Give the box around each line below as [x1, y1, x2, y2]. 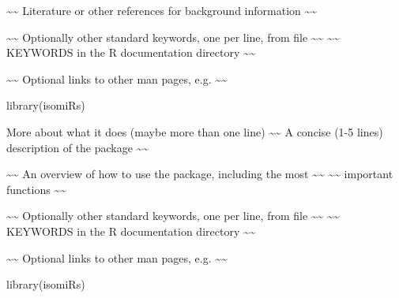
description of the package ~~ [6, 139, 149, 155]
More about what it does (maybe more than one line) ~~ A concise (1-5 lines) [6, 123, 383, 140]
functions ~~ [6, 181, 66, 197]
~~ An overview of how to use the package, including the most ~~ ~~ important [6, 166, 393, 182]
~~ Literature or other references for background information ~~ [6, 2, 318, 18]
